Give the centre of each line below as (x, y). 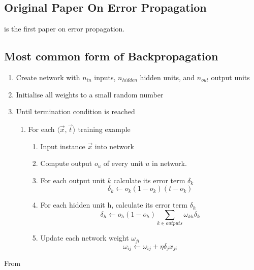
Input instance (63, 146)
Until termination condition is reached (75, 111)
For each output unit (73, 180)
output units (230, 77)
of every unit (123, 163)
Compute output (66, 163)
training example (104, 129)
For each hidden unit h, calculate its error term (114, 205)
